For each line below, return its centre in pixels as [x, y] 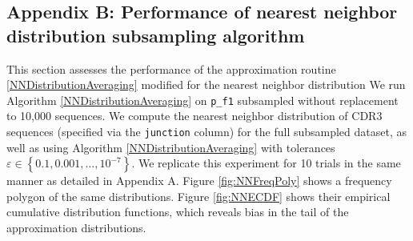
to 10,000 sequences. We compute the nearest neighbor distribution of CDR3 [194, 116]
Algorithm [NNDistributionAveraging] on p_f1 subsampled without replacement [202, 100]
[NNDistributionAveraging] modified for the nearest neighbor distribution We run [206, 84]
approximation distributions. [76, 228]
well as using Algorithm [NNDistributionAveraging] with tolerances [171, 147]
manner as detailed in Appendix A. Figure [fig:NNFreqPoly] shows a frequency [199, 181]
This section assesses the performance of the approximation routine [171, 68]
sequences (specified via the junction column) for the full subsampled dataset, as [207, 132]
